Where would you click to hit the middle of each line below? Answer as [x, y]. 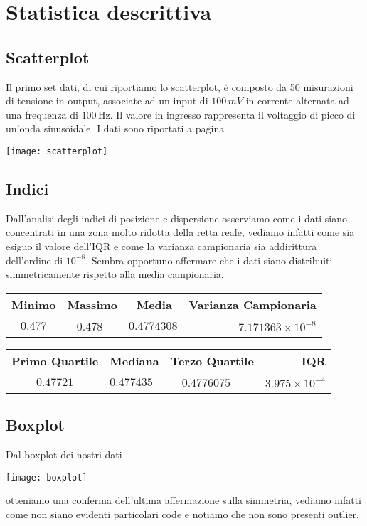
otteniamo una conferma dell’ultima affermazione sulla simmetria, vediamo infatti [183, 500]
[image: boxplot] [47, 477]
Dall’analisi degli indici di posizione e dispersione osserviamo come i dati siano [176, 218]
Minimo [34, 304]
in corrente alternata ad [297, 101]
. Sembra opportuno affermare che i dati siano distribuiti [209, 260]
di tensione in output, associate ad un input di [107, 101]
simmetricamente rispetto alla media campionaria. [115, 274]
